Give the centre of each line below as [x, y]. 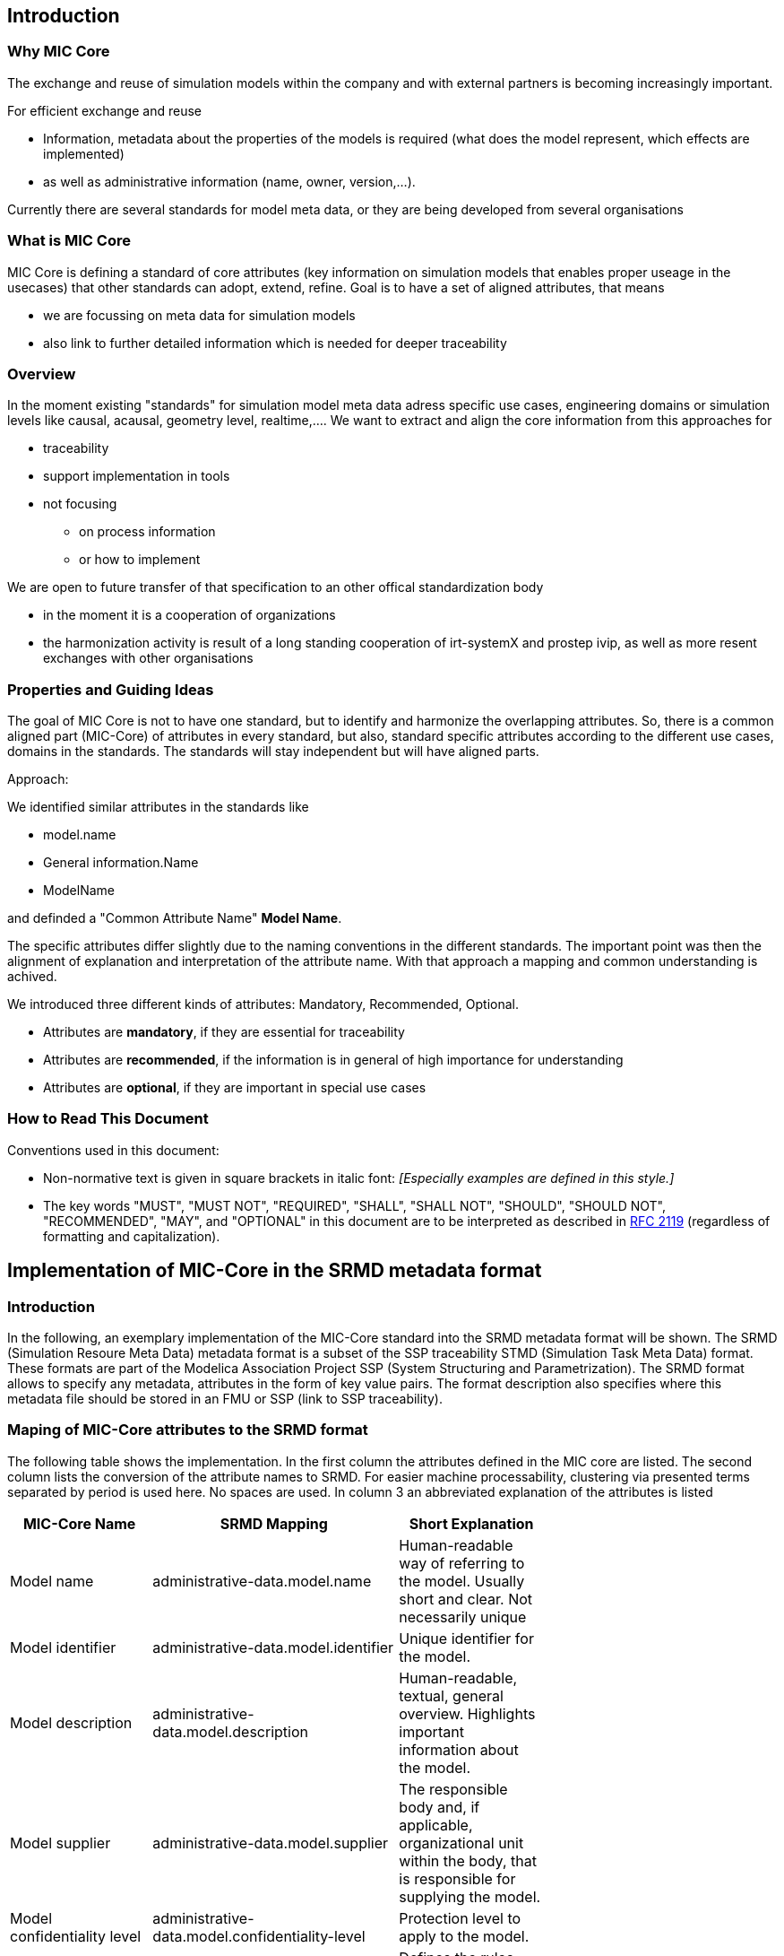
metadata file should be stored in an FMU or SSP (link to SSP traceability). [225, 1399]
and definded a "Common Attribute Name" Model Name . [175, 918]
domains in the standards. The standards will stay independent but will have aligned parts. [273, 752]
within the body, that [468, 1860]
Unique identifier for [466, 1638]
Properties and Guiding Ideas [111, 689]
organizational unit [461, 1843]
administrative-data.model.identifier [273, 1647]
